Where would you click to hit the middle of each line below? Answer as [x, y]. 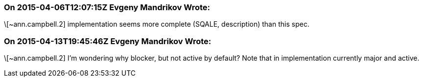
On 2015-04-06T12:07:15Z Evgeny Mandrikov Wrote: [107, 7]
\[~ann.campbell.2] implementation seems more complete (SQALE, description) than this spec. [157, 24]
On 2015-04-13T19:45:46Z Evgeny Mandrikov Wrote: [108, 41]
